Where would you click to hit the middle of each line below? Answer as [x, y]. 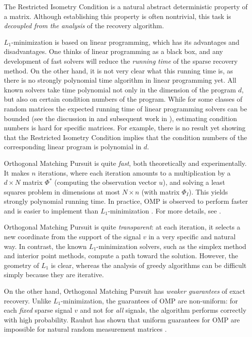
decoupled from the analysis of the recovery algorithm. [84, 26]
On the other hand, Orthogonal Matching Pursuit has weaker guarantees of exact [125, 291]
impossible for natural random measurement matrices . [85, 329]
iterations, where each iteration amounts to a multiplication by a [134, 172]
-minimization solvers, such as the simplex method [171, 246]
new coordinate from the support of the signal [72, 237]
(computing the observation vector [106, 182]
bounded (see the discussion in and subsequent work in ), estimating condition [121, 118]
